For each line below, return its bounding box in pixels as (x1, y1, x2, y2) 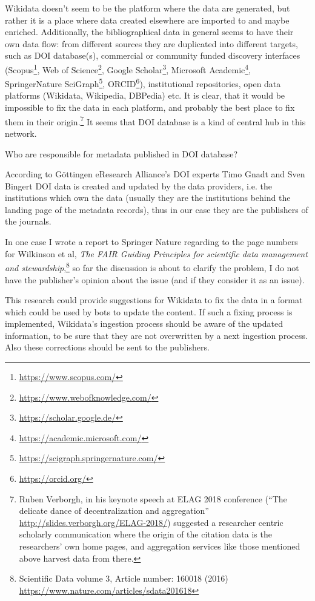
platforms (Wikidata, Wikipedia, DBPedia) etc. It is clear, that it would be (5, 89, 285, 102)
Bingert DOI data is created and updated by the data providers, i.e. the (5, 179, 272, 192)
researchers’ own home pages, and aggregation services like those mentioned (19, 540, 300, 552)
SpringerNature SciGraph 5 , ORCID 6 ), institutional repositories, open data (5, 76, 281, 90)
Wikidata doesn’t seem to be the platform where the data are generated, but (5, 2, 290, 14)
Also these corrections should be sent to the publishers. (5, 341, 210, 353)
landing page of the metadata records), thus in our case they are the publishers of (5, 203, 308, 215)
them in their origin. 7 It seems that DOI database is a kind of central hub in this (5, 113, 306, 128)
